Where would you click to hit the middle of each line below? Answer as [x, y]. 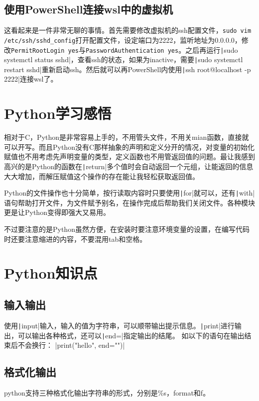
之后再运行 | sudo [212, 50]
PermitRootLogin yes [45, 50]
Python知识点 [51, 273]
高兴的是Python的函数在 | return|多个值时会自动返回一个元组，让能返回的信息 [129, 166]
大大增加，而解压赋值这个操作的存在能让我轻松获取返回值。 [102, 176]
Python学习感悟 [58, 113]
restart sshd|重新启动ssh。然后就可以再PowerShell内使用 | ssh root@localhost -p [128, 69]
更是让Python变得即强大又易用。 [57, 212]
